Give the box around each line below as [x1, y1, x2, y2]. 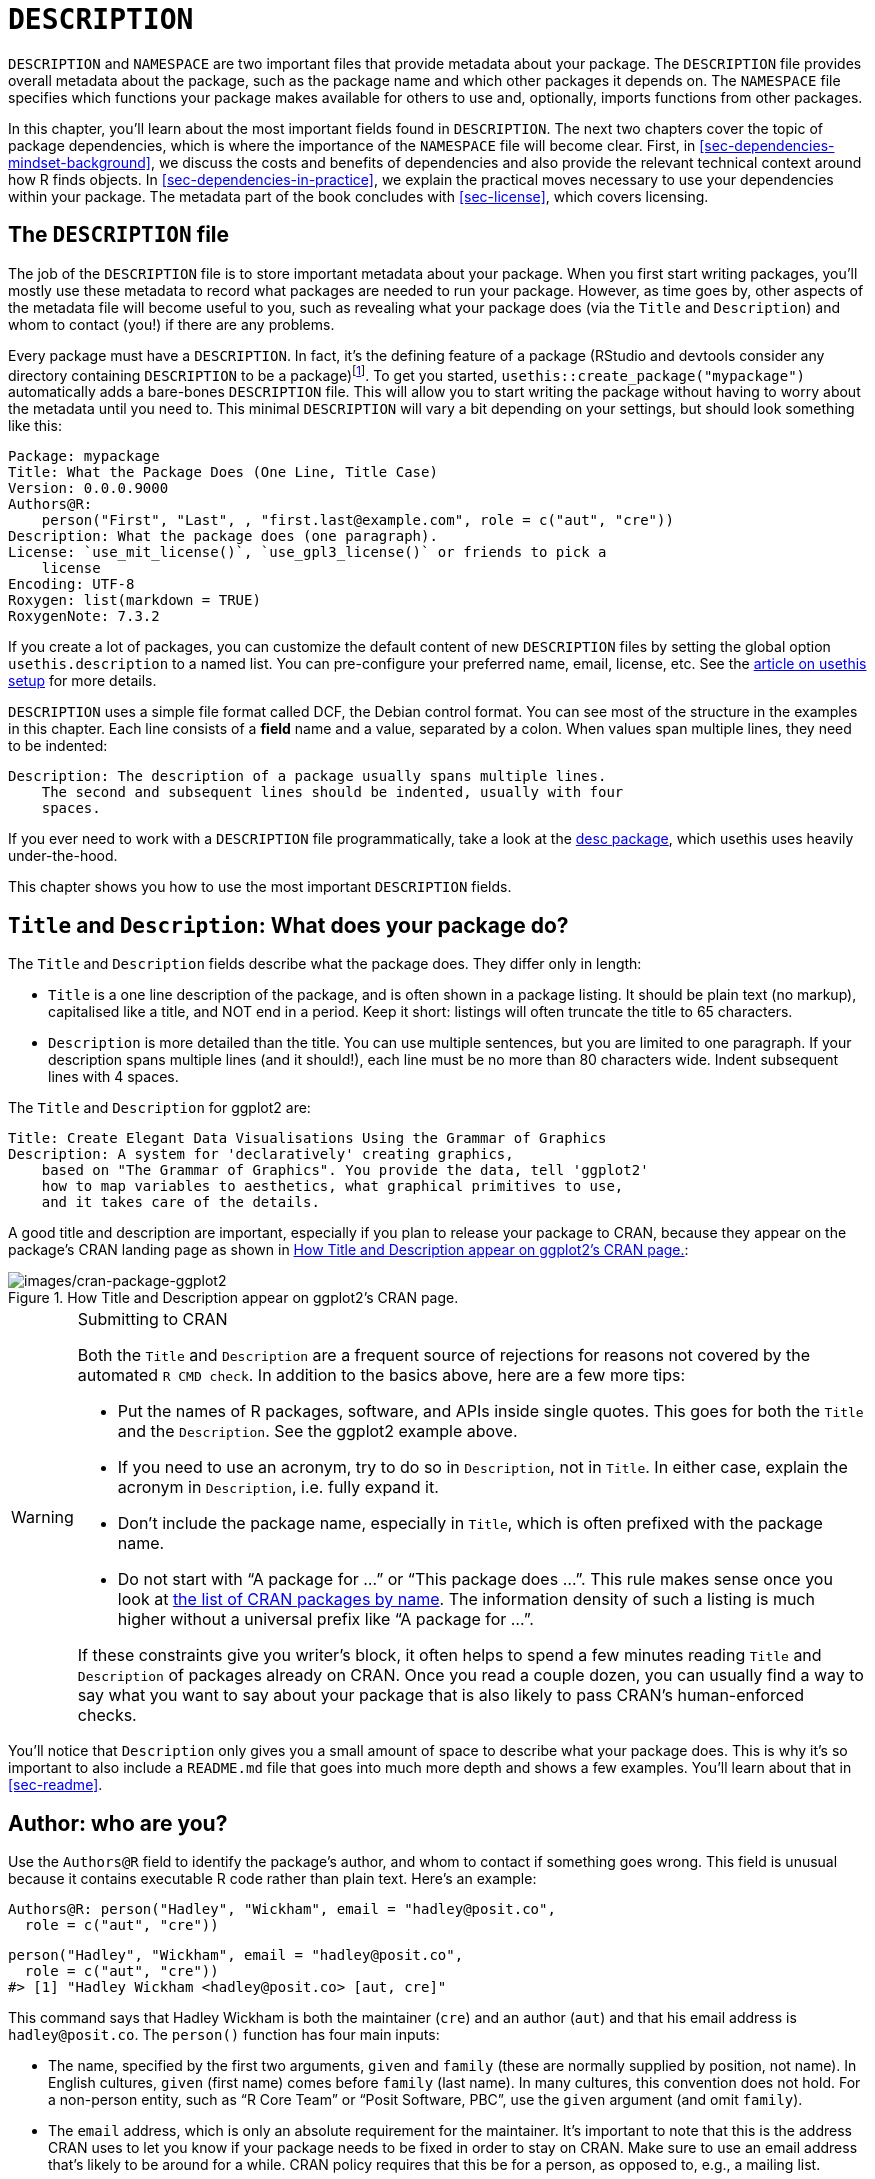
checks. [77, 1705, 137, 1726]
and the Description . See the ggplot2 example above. [117, 1421, 518, 1442]
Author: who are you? [8, 1810, 228, 1836]
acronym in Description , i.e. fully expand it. [117, 1477, 439, 1498]
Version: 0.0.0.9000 [8, 480, 169, 497]
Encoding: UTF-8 [8, 576, 135, 593]
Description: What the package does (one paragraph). [8, 528, 438, 545]
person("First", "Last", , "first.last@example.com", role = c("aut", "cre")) [41, 512, 674, 529]
